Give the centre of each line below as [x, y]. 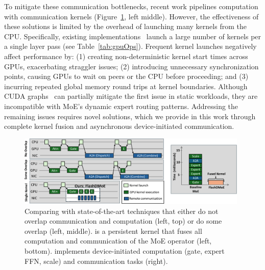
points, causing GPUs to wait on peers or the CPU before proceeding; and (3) [126, 76]
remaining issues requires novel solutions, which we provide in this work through [130, 116]
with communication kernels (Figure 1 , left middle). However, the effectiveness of [131, 16]
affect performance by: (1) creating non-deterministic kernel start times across [126, 56]
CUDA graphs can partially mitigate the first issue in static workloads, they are [131, 96]
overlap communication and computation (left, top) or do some [123, 221]
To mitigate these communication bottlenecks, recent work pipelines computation [131, 6]
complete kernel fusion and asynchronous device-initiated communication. [119, 126]
